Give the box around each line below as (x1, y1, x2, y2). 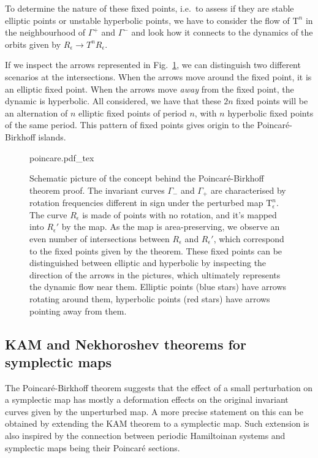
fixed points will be (236, 94, 308, 107)
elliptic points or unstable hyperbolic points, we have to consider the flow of (5, 13, 290, 26)
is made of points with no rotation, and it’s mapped (82, 208, 277, 221)
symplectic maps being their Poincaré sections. (5, 441, 180, 454)
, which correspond (213, 232, 284, 245)
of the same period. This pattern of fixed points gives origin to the (5, 118, 254, 131)
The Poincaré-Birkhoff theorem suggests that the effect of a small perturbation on (5, 381, 313, 394)
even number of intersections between (29, 232, 170, 245)
